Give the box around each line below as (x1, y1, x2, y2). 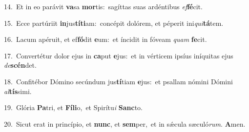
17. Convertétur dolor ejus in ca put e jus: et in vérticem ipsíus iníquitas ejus (4, 50, 233, 60)
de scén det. (4, 60, 37, 70)
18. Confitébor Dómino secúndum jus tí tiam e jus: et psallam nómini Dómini (4, 76, 233, 86)
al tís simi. (4, 86, 32, 96)
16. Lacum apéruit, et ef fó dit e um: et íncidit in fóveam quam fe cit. (4, 34, 207, 44)
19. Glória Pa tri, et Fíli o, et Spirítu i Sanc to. (4, 102, 143, 113)
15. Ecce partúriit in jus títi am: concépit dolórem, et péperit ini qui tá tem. (4, 18, 224, 28)
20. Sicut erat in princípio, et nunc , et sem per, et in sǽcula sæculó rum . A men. (4, 118, 246, 129)
